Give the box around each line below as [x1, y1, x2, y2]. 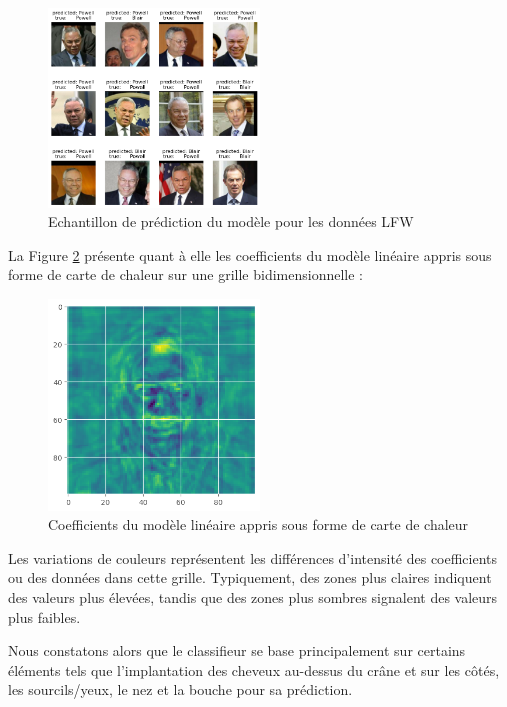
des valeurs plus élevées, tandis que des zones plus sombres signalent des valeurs [8, 586, 498, 607]
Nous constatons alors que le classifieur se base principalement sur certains [8, 640, 466, 661]
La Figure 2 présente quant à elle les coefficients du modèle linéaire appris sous [8, 244, 492, 265]
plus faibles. [8, 606, 81, 627]
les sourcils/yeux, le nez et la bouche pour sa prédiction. [8, 679, 353, 700]
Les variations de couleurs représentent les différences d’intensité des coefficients [8, 547, 498, 568]
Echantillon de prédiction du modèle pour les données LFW [48, 211, 414, 232]
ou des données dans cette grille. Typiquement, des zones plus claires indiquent [8, 567, 492, 588]
